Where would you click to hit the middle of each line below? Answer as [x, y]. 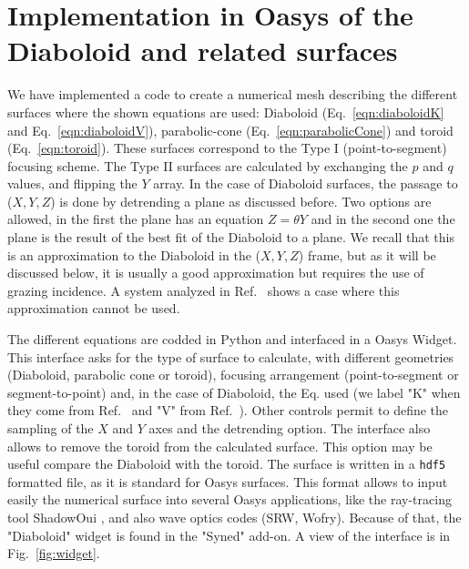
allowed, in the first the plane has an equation [136, 219]
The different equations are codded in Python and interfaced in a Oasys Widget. [232, 339]
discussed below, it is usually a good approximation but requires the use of [216, 273]
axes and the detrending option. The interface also [290, 428]
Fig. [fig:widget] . [54, 553]
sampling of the [51, 428]
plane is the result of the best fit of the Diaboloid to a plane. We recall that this [231, 237]
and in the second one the [383, 219]
